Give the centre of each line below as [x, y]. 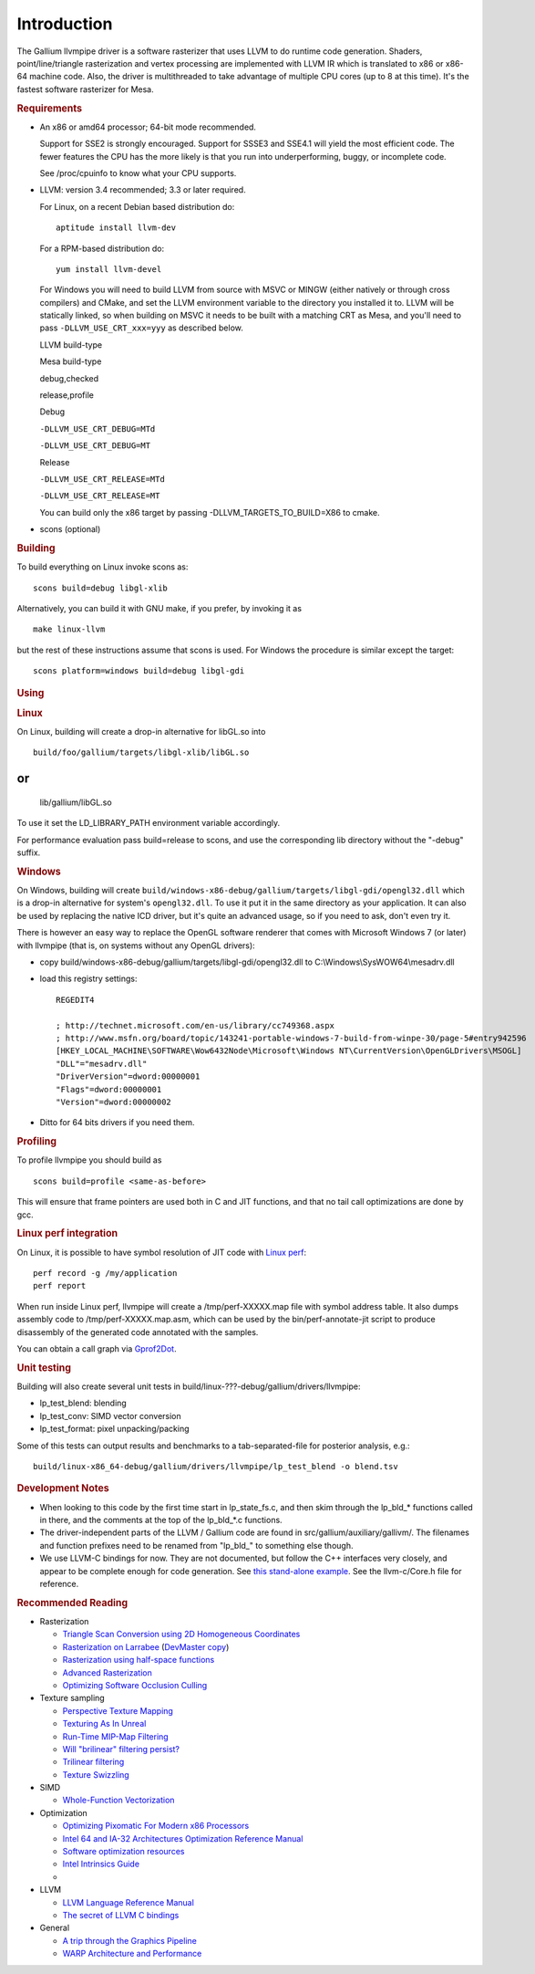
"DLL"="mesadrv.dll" [102, 1064]
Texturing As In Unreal [104, 1724]
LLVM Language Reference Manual [129, 1902]
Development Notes [63, 1488]
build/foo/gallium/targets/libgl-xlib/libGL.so [141, 752]
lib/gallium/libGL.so [76, 802]
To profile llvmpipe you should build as [89, 1160]
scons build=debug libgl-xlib [101, 588]
